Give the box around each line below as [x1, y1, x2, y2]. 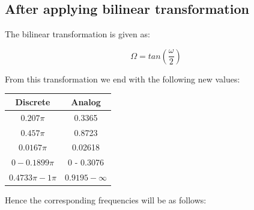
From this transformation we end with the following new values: [5, 72, 240, 85]
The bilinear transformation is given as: [5, 28, 150, 40]
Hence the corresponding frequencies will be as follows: [5, 194, 207, 206]
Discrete [15, 95, 50, 108]
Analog [71, 95, 101, 108]
